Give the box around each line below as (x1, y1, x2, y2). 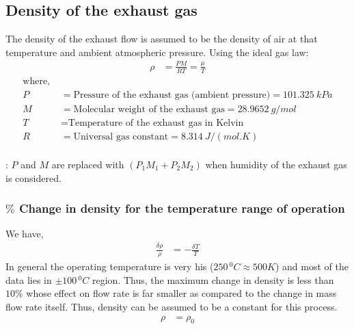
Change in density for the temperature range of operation (18, 200, 345, 217)
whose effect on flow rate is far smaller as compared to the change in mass (26, 286, 337, 300)
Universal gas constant (73, 131, 169, 142)
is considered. (5, 170, 62, 185)
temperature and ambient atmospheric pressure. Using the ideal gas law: (5, 44, 309, 59)
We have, (5, 226, 44, 241)
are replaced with (51, 157, 124, 171)
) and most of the (275, 259, 349, 274)
